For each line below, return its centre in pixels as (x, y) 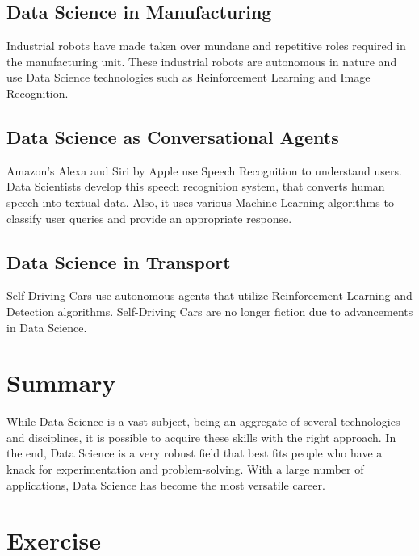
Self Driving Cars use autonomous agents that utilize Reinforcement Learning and (209, 295)
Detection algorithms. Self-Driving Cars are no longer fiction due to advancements (210, 311)
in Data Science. (47, 327)
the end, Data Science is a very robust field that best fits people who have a (195, 453)
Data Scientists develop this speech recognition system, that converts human (196, 186)
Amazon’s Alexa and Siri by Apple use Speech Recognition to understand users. (204, 170)
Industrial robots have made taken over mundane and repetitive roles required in (206, 46)
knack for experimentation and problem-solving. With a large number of (185, 469)
